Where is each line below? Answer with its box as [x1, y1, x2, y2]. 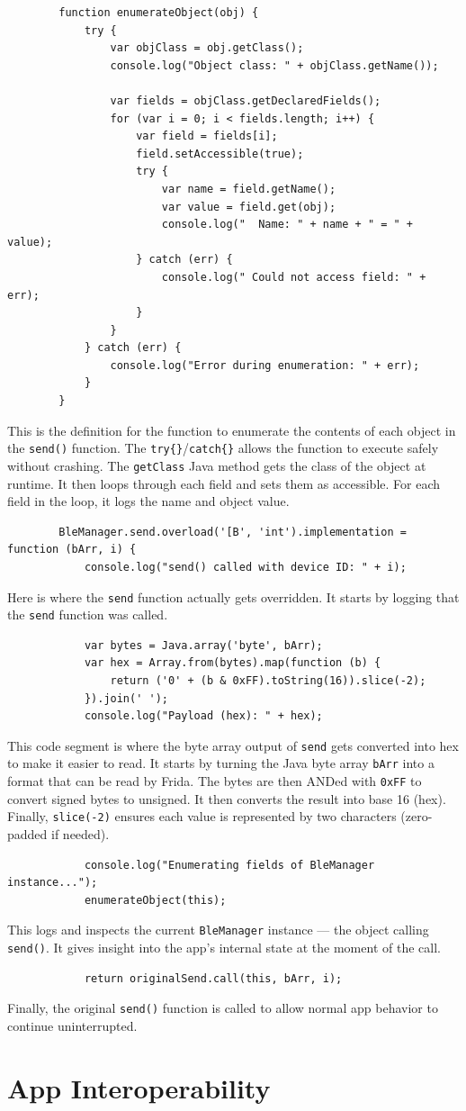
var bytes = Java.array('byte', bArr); [84, 638, 323, 652]
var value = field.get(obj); [161, 200, 336, 213]
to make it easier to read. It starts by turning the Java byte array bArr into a [7, 754, 435, 772]
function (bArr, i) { [7, 543, 137, 556]
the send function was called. [7, 605, 168, 624]
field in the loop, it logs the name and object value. [7, 492, 290, 510]
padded [7, 825, 48, 844]
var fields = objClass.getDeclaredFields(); [110, 94, 381, 107]
